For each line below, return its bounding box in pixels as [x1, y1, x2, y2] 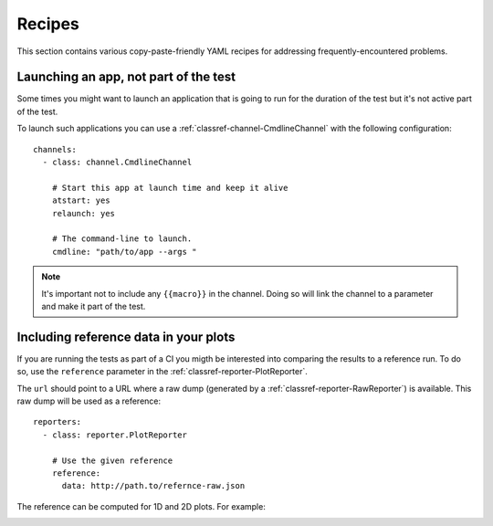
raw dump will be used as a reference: [16, 395, 162, 406]
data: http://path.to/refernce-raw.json [61, 480, 246, 491]
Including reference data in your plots [16, 329, 236, 344]
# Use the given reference [51, 455, 173, 466]
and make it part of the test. [41, 300, 146, 311]
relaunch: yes [51, 208, 116, 218]
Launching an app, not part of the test [16, 69, 236, 85]
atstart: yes [51, 195, 110, 205]
